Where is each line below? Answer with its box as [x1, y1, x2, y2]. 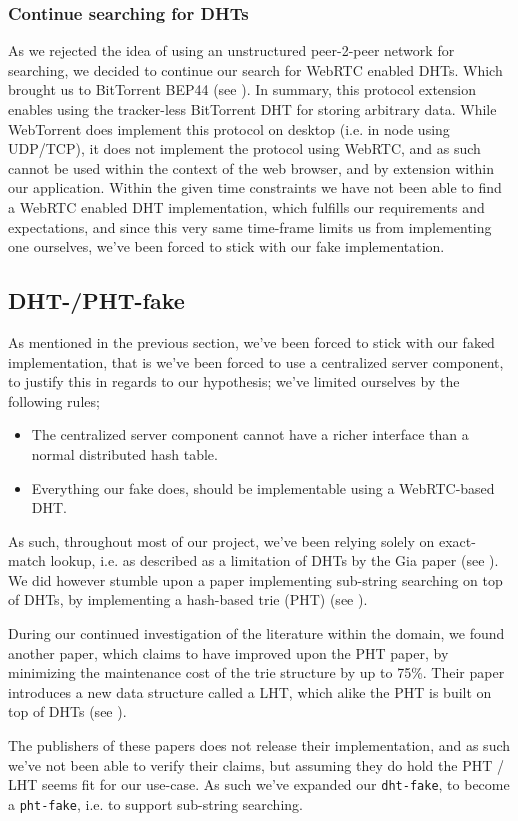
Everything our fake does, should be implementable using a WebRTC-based [31, 477, 495, 498]
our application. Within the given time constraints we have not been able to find [8, 177, 502, 198]
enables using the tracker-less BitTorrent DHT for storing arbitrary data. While [8, 99, 497, 119]
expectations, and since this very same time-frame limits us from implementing [8, 216, 492, 237]
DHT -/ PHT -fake [8, 285, 185, 316]
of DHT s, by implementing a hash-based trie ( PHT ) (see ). [8, 589, 368, 610]
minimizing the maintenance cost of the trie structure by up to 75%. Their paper [8, 662, 505, 683]
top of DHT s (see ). [8, 701, 127, 722]
